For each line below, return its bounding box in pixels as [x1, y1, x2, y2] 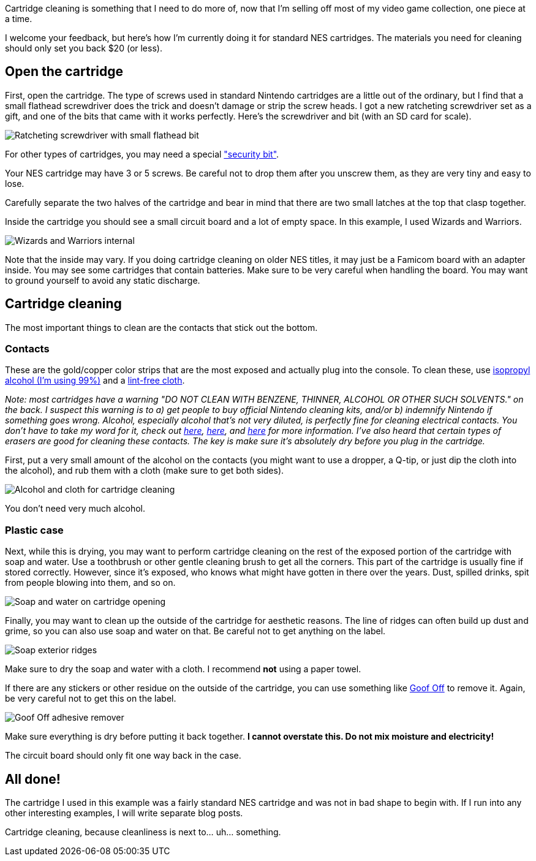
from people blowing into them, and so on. [5, 577, 176, 588]
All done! [5, 771, 61, 787]
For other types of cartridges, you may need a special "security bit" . [5, 148, 279, 159]
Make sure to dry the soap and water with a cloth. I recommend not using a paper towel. [5, 664, 361, 675]
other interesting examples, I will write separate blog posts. [5, 808, 243, 819]
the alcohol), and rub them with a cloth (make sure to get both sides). [5, 465, 284, 476]
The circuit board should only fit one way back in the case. [5, 750, 241, 761]
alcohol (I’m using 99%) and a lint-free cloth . [5, 375, 185, 386]
